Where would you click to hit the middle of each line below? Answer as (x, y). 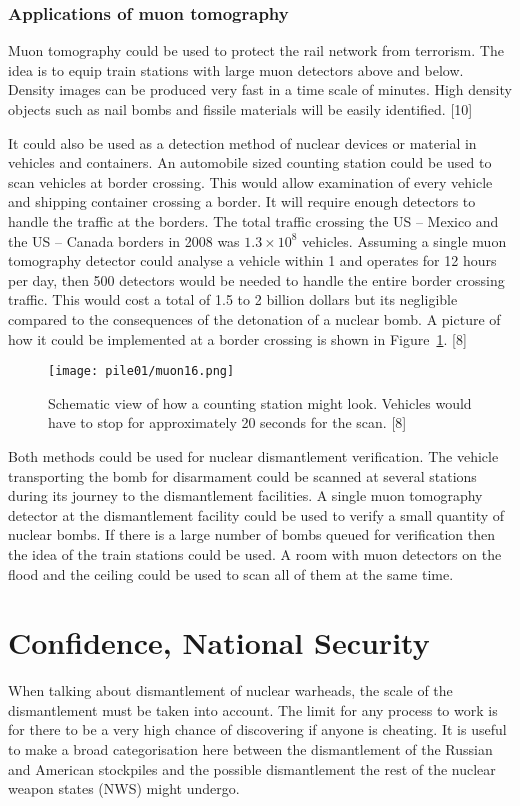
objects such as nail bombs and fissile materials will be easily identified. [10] (240, 109)
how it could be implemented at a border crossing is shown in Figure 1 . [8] (237, 338)
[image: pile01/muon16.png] (141, 371)
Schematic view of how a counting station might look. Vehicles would (260, 402)
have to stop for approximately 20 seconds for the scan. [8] (227, 422)
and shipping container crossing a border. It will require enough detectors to (242, 201)
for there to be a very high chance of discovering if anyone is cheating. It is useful (257, 729)
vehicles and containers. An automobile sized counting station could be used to (250, 162)
